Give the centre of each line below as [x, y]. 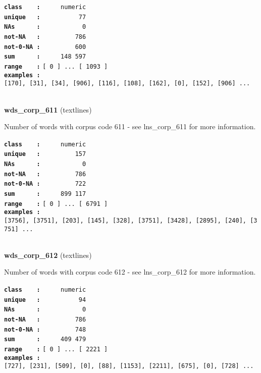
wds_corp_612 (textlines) [48, 255]
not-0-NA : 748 [45, 329]
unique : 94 [45, 300]
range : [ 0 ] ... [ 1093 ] [56, 66]
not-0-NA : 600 [45, 47]
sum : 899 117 [45, 194]
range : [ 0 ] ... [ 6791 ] [56, 204]
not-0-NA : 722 [45, 184]
